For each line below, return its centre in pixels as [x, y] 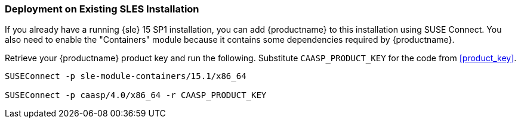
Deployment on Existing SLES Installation [102, 9]
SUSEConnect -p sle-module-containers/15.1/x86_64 [126, 76]
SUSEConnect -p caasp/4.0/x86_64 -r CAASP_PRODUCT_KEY [136, 95]
